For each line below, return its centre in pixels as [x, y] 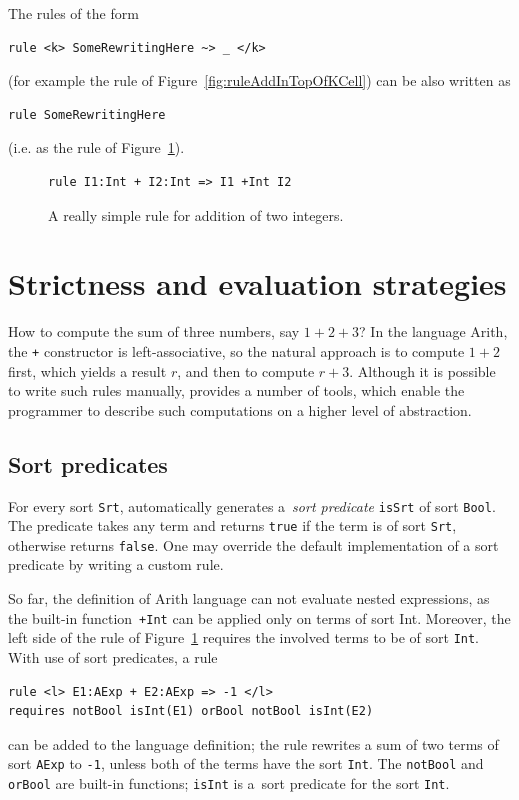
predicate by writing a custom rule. [116, 564]
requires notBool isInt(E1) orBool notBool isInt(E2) [191, 711]
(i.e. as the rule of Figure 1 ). [96, 147]
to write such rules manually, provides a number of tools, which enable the [236, 390]
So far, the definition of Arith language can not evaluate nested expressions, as [249, 598]
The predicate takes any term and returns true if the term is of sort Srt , [232, 525]
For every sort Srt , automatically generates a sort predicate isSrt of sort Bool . [252, 505]
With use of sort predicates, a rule [113, 656]
